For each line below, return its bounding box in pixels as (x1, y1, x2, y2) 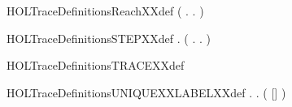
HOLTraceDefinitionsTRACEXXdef (7, 57, 185, 74)
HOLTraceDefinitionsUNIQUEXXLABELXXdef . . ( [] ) (7, 83, 286, 101)
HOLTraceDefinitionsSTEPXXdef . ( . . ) (7, 29, 211, 46)
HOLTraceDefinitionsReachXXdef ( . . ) (7, 2, 204, 19)
